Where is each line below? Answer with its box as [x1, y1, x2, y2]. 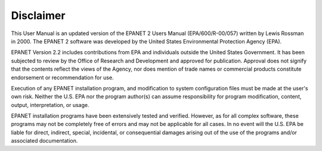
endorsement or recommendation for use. [11, 74, 114, 81]
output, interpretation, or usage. [11, 101, 89, 108]
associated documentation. [11, 137, 78, 144]
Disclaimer [11, 9, 66, 22]
